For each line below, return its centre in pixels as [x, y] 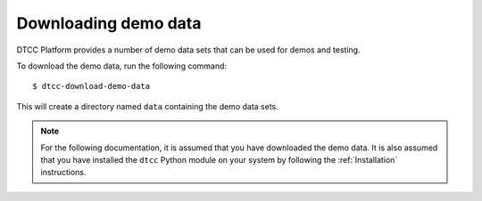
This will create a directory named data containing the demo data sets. [147, 106]
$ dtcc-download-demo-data [91, 86]
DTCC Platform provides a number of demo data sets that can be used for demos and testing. [188, 50]
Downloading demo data [109, 23]
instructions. [63, 173]
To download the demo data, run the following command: [122, 66]
